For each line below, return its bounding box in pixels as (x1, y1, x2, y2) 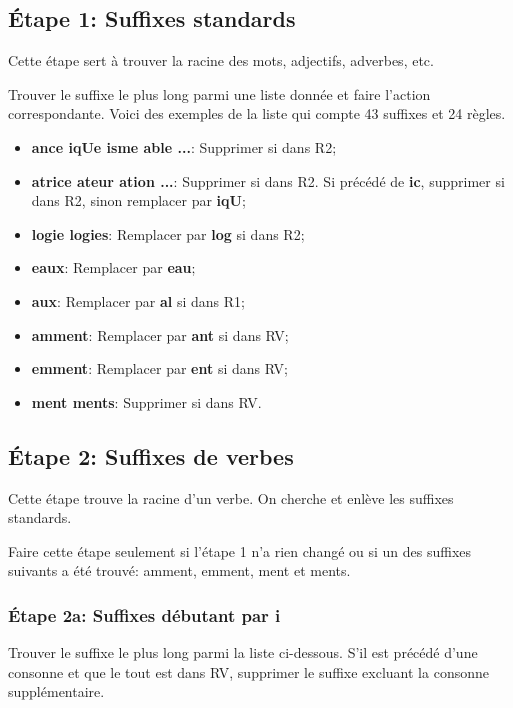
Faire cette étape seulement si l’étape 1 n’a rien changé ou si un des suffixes (8, 540, 472, 561)
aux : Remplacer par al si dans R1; (31, 290, 245, 311)
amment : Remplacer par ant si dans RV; (31, 324, 289, 345)
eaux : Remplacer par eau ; (31, 257, 196, 278)
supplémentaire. (8, 681, 105, 702)
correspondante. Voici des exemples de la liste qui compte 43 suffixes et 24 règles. (8, 103, 506, 124)
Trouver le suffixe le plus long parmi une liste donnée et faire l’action (8, 83, 431, 104)
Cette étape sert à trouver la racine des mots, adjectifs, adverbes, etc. (8, 50, 434, 71)
